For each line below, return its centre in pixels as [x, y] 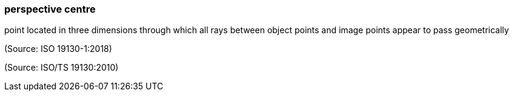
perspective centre [50, 9]
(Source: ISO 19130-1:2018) [58, 49]
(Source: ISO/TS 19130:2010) [62, 68]
